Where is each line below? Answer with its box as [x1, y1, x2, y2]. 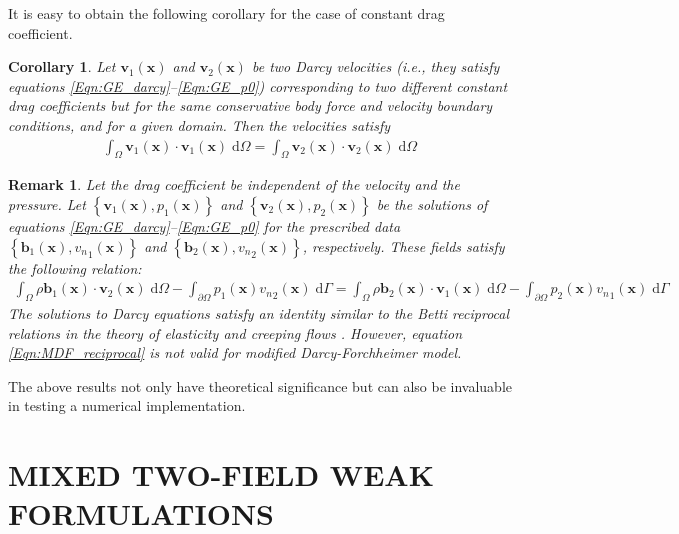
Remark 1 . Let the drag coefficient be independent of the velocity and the [8, 174, 460, 195]
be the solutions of [376, 193, 488, 214]
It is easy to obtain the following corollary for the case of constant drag [8, 3, 445, 23]
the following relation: [8, 257, 142, 278]
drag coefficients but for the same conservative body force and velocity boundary [8, 95, 493, 116]
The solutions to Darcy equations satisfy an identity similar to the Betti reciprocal [8, 303, 510, 323]
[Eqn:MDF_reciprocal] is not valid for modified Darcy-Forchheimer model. [8, 342, 462, 363]
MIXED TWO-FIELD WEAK [8, 454, 434, 495]
